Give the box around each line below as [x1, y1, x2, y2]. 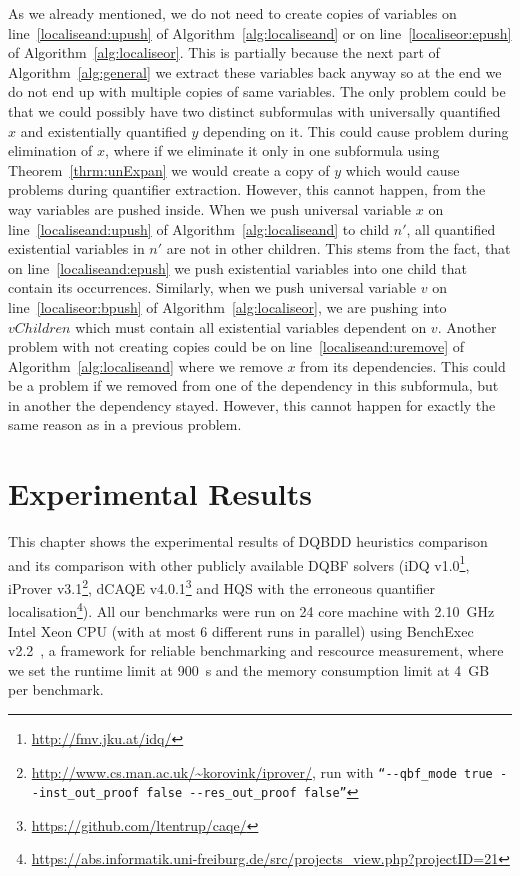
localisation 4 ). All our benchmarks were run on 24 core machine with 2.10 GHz [8, 598, 495, 621]
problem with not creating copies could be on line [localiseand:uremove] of [8, 336, 465, 357]
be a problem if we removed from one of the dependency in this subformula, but [8, 375, 499, 396]
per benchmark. [8, 679, 104, 700]
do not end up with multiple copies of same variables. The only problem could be [8, 81, 506, 102]
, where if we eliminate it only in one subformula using [105, 140, 440, 161]
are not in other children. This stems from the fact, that [166, 238, 511, 259]
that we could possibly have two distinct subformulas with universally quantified [8, 100, 501, 121]
